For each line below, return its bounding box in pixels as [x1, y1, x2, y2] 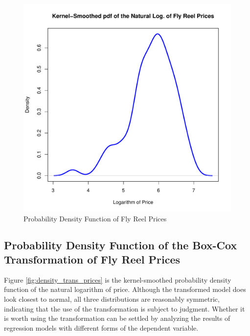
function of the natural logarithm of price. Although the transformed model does [4, 284, 246, 294]
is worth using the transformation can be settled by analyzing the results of [4, 313, 230, 323]
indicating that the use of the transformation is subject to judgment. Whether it [4, 303, 245, 313]
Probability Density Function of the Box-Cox [4, 237, 237, 252]
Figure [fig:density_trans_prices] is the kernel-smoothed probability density [4, 274, 231, 285]
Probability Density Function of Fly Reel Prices [23, 213, 167, 223]
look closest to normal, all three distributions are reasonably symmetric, [4, 293, 220, 304]
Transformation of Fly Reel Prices [4, 251, 180, 266]
